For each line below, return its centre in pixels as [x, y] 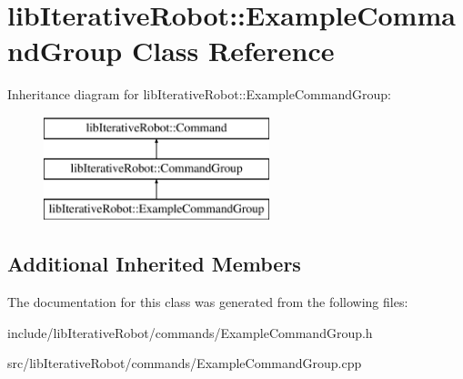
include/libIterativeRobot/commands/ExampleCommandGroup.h [190, 332]
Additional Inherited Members [154, 264]
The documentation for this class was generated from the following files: [208, 302]
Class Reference [233, 51]
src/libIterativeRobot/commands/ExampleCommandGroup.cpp [185, 363]
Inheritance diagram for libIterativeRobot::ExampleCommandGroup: [199, 94]
